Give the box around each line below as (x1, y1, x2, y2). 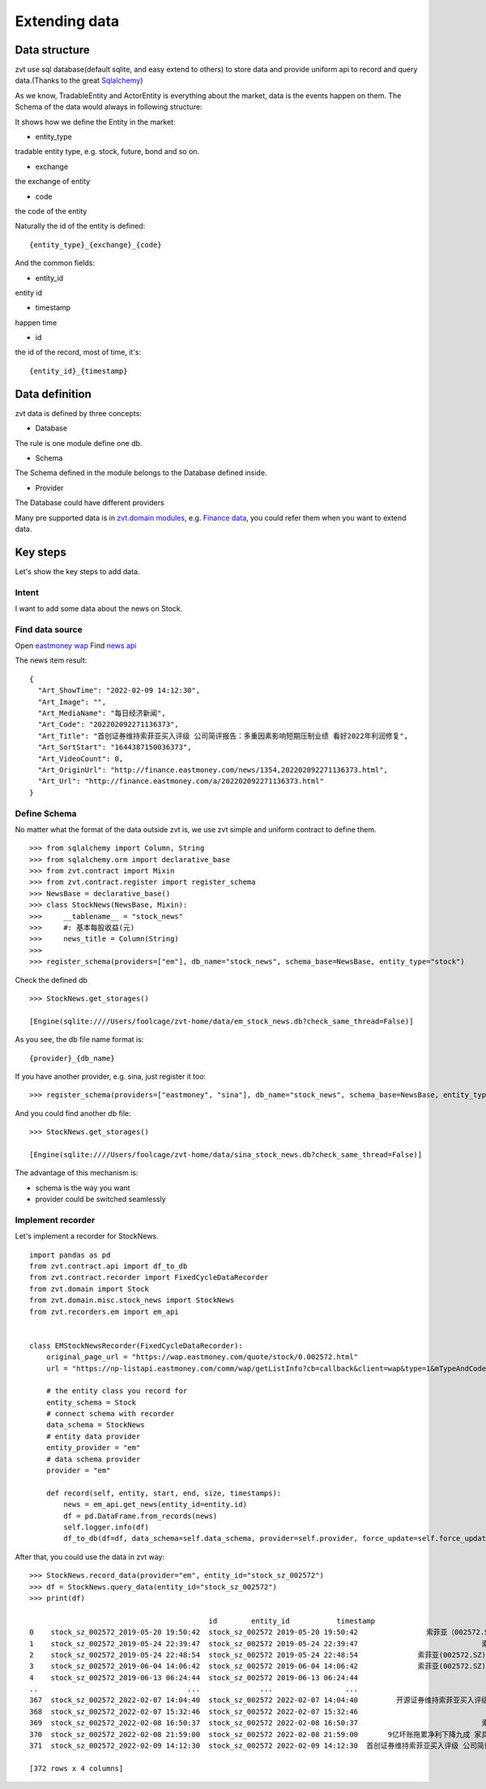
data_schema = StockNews (45, 1420, 145, 1430)
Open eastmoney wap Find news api (15, 641, 137, 650)
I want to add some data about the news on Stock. (15, 603, 183, 613)
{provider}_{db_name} (29, 1053, 115, 1062)
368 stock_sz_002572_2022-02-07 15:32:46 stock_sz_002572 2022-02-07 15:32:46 (29, 1707, 359, 1716)
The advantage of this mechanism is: (15, 1168, 139, 1178)
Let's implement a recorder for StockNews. (15, 1231, 159, 1241)
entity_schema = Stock (45, 1397, 137, 1407)
